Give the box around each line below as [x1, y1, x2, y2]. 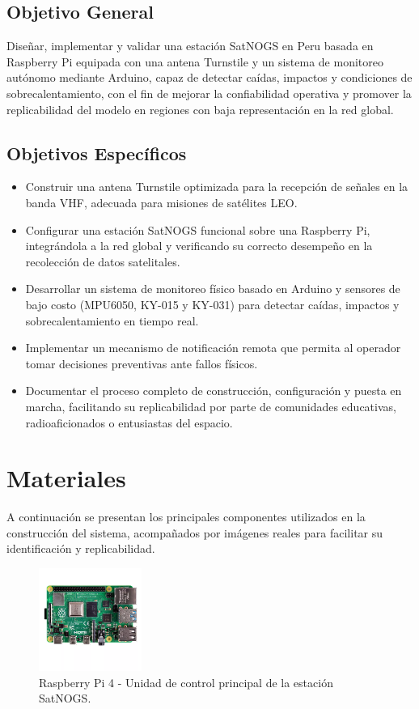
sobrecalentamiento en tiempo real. [25, 312, 199, 329]
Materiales [6, 461, 126, 495]
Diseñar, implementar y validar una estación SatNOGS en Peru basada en [6, 37, 374, 54]
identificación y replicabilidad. [6, 540, 155, 557]
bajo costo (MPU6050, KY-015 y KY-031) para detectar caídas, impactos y [25, 295, 400, 312]
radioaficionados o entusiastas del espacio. [25, 414, 233, 431]
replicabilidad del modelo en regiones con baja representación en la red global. [6, 100, 394, 117]
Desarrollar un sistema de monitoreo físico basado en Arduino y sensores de [25, 280, 400, 297]
